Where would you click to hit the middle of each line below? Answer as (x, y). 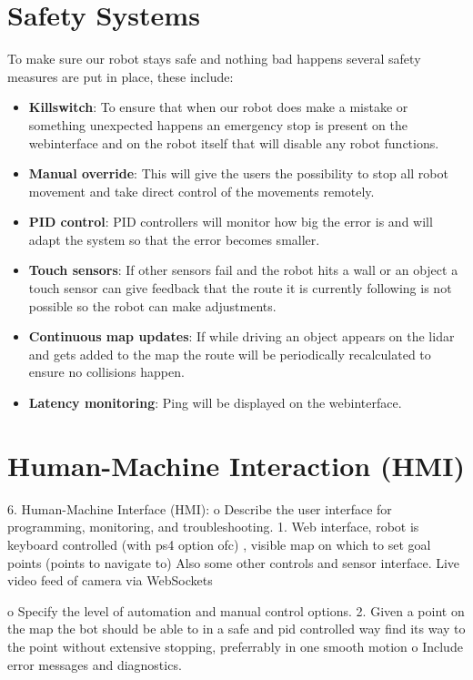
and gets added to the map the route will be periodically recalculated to (230, 354)
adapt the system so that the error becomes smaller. (174, 239)
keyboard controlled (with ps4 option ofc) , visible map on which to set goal (219, 544)
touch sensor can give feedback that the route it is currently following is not (240, 288)
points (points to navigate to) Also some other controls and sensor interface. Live (234, 562)
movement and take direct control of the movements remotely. (201, 191)
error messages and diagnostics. (95, 664)
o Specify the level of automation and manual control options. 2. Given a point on (236, 610)
